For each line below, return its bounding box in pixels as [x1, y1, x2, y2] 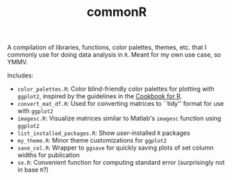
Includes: [7, 71, 33, 80]
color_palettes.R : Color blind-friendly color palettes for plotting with [17, 84, 215, 93]
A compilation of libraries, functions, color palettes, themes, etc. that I [7, 43, 207, 52]
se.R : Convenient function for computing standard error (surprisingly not [17, 159, 225, 167]
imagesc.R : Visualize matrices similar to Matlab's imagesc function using [17, 114, 222, 123]
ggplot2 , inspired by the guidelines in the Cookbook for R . [17, 92, 183, 100]
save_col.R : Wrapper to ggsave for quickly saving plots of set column [17, 143, 214, 152]
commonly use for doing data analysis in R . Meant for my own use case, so [7, 51, 221, 59]
